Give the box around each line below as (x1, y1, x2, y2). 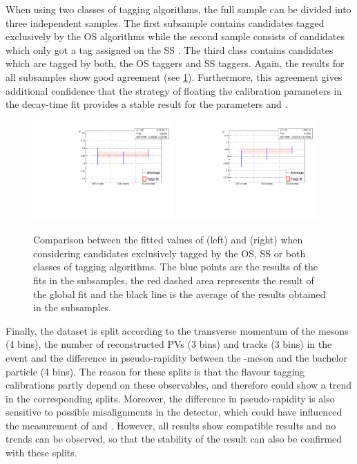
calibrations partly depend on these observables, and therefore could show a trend (6, 378, 352, 392)
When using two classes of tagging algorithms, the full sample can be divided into (6, 2, 351, 16)
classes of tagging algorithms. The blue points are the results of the (33, 259, 318, 274)
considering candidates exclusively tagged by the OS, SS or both (33, 245, 306, 260)
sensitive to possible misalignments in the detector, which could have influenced (6, 405, 342, 419)
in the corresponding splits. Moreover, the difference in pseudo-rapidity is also (6, 391, 335, 405)
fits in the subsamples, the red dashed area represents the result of (33, 272, 314, 287)
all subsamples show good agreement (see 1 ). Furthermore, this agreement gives (6, 69, 342, 84)
